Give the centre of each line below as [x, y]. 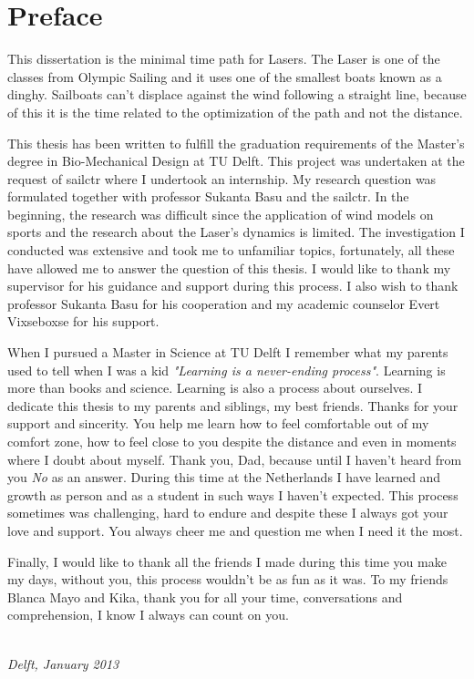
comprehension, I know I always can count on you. [148, 615]
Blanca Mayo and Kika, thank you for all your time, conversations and [205, 597]
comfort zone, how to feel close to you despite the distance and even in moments [232, 441]
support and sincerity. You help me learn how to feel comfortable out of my [218, 423]
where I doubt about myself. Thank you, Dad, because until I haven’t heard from [235, 459]
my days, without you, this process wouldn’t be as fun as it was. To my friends [228, 579]
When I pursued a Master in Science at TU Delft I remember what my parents [228, 352]
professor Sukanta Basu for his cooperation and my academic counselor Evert [224, 303]
